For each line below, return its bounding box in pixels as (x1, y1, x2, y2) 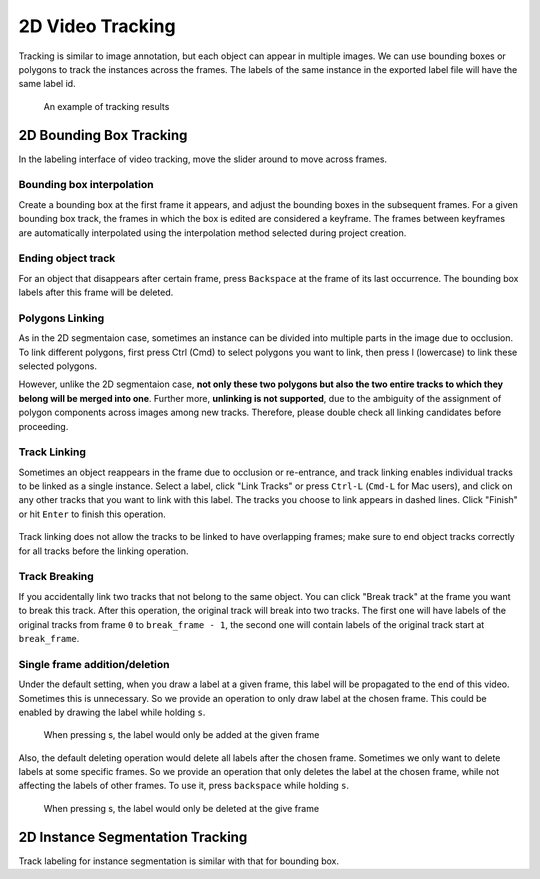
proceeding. (18, 420, 69, 432)
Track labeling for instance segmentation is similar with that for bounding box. (18, 855, 340, 867)
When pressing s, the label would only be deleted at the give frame (43, 802, 320, 814)
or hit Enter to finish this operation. (18, 508, 167, 520)
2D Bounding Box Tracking (18, 126, 188, 144)
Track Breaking (18, 570, 94, 584)
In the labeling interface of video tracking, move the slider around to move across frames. (18, 153, 388, 165)
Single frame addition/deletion (18, 657, 170, 671)
